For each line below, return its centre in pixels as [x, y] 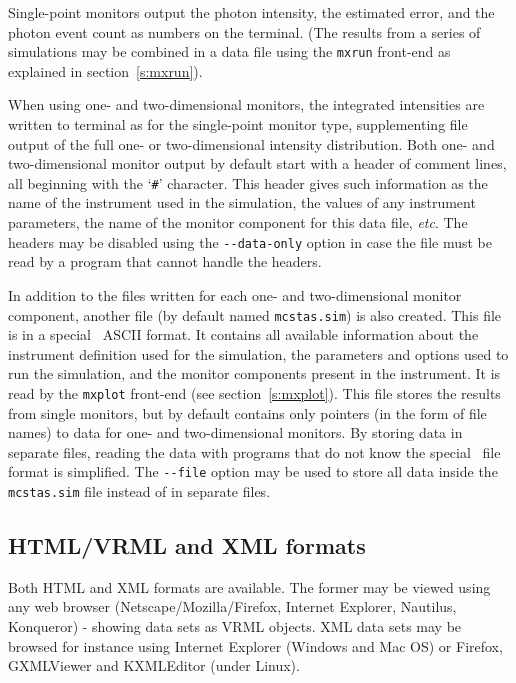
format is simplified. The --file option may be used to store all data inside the [253, 471]
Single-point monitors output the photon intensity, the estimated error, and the [251, 12]
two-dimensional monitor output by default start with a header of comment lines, [257, 163]
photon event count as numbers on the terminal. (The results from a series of [244, 31]
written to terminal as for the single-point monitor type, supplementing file [238, 124]
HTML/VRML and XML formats [187, 545]
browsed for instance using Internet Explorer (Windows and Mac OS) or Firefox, [255, 645]
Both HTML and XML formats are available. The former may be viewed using [249, 586]
